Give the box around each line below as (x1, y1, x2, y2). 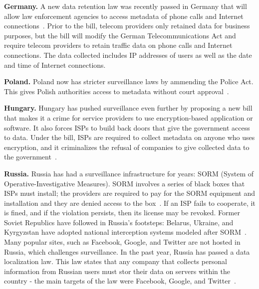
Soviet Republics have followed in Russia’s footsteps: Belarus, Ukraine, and (4, 217, 234, 227)
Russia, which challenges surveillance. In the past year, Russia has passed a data (4, 246, 250, 257)
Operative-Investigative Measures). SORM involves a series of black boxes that (4, 178, 245, 188)
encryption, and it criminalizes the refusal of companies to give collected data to (4, 142, 250, 152)
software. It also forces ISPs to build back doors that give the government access (4, 122, 250, 133)
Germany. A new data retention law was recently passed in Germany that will (4, 1, 247, 11)
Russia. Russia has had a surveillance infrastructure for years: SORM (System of (4, 168, 254, 178)
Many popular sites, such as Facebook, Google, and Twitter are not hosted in (4, 237, 241, 247)
